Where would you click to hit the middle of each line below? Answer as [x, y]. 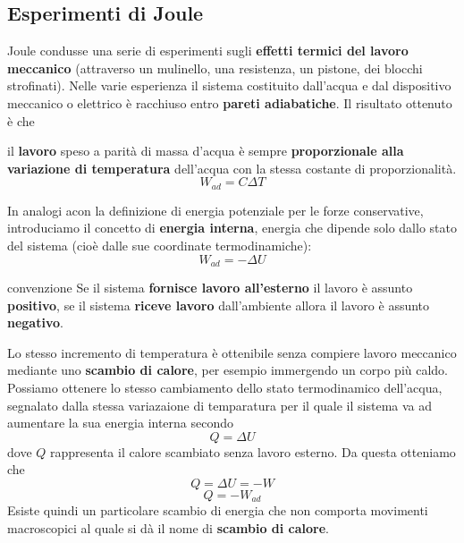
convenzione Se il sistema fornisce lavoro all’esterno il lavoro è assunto [210, 288]
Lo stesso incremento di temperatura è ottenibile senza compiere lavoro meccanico [232, 352]
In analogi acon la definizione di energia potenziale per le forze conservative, [215, 210]
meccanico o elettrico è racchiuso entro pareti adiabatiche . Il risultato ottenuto [230, 102]
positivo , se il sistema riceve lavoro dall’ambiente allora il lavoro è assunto [219, 305]
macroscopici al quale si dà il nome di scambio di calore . [168, 528]
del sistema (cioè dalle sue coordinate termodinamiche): [160, 245]
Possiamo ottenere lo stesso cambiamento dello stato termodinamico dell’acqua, [225, 388]
